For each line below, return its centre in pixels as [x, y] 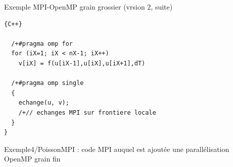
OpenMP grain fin [32, 159]
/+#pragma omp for [42, 44]
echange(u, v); [44, 103]
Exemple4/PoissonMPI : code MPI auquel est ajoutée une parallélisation [117, 149]
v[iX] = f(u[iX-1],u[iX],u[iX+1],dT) [82, 63]
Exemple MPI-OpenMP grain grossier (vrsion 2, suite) [88, 7]
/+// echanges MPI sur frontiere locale [87, 112]
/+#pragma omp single [48, 83]
